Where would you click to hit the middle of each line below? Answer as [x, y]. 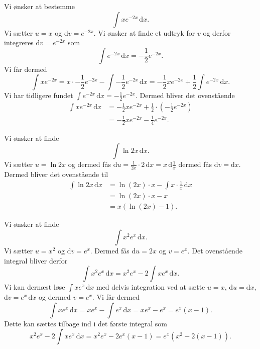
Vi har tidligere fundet [39, 95]
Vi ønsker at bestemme [39, 6]
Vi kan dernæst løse [35, 287]
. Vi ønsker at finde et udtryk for [144, 32]
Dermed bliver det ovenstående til [56, 174]
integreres [19, 42]
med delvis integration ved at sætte [151, 287]
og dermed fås [89, 164]
